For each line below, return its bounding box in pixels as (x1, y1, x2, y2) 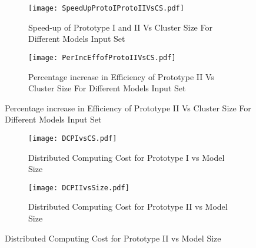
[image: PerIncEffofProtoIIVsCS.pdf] (28, 53, 176, 62)
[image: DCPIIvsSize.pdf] (28, 183, 129, 192)
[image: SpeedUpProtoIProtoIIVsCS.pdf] (28, 4, 184, 12)
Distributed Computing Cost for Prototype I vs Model (28, 151, 225, 163)
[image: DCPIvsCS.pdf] (28, 134, 117, 143)
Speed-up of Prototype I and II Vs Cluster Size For (28, 21, 212, 33)
